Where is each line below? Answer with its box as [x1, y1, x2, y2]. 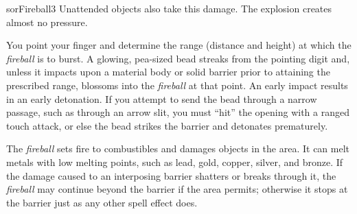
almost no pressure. [6, 14, 88, 29]
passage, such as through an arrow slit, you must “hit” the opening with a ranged [6, 105, 349, 119]
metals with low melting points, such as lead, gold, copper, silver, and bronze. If [6, 154, 343, 169]
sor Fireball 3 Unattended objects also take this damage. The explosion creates [6, 1, 332, 15]
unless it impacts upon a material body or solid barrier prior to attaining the [6, 64, 330, 79]
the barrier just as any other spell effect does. [6, 195, 198, 209]
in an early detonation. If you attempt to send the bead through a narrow [6, 91, 317, 106]
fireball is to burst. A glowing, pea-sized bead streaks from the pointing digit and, [6, 51, 350, 65]
